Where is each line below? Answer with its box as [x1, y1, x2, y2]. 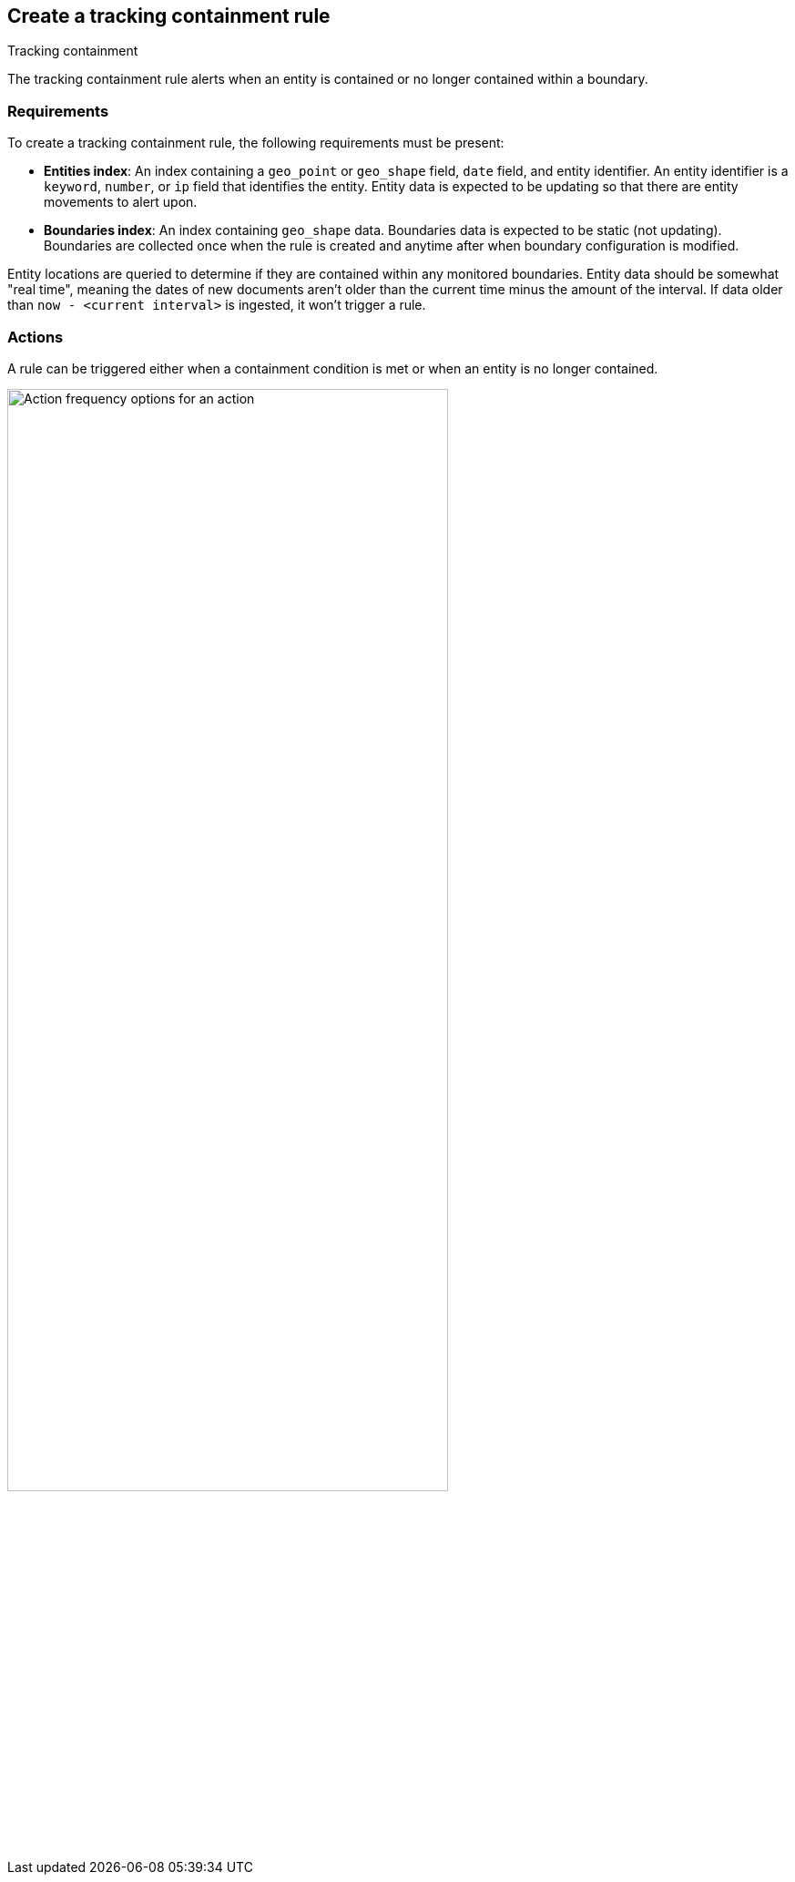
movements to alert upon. [44, 194, 198, 210]
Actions [7, 327, 64, 346]
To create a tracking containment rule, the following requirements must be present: [7, 135, 505, 151]
